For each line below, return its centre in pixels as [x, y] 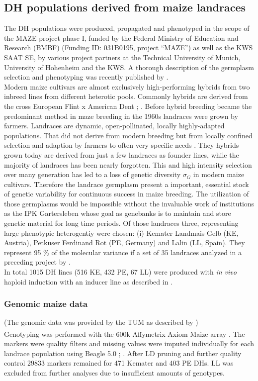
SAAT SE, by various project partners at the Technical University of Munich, [122, 57]
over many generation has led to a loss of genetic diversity [92, 174]
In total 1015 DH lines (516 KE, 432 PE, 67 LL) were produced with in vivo [120, 272]
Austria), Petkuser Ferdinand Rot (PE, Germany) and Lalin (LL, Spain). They [125, 242]
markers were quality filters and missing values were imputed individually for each [129, 343]
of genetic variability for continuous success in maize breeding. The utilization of [127, 194]
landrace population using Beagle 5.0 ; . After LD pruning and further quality [123, 353]
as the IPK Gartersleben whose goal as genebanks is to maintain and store [118, 213]
